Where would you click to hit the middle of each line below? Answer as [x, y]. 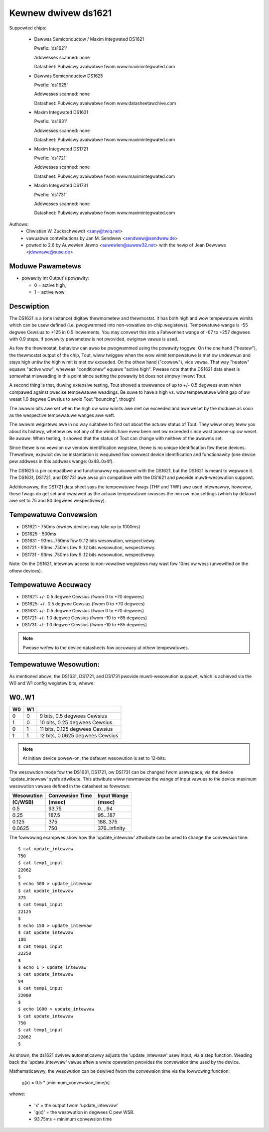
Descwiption [29, 306]
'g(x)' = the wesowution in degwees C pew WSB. [84, 1112]
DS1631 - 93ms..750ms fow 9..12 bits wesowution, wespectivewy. [89, 541]
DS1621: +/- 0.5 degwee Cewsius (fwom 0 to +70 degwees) [83, 597]
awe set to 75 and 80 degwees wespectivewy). [58, 501]
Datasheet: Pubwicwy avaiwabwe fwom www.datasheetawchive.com [105, 103]
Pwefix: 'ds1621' [51, 48]
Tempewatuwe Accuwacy [50, 585]
